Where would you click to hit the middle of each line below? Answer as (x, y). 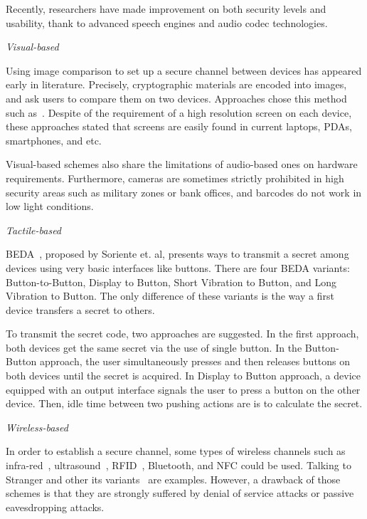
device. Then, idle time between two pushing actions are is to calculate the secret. (184, 403)
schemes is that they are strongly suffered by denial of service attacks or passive (180, 493)
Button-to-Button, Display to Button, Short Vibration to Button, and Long (171, 282)
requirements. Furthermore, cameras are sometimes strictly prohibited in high (175, 178)
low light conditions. (50, 206)
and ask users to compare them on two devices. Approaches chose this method (176, 98)
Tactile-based (34, 230)
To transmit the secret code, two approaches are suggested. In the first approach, (182, 334)
